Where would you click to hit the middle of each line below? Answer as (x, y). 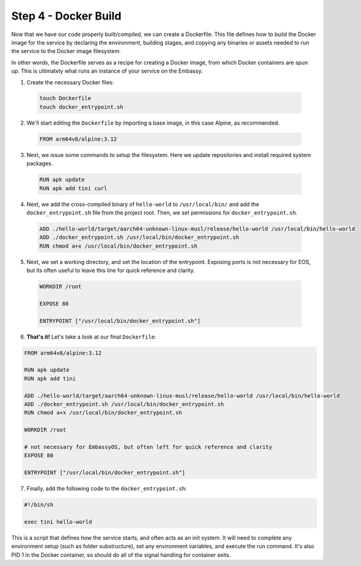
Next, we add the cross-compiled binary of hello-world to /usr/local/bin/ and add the (143, 204)
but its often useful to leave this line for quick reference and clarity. (111, 270)
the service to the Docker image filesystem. (66, 51)
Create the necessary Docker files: (70, 82)
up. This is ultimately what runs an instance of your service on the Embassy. (107, 71)
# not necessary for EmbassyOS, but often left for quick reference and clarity (148, 447)
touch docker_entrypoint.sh (81, 107)
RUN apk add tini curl (73, 188)
